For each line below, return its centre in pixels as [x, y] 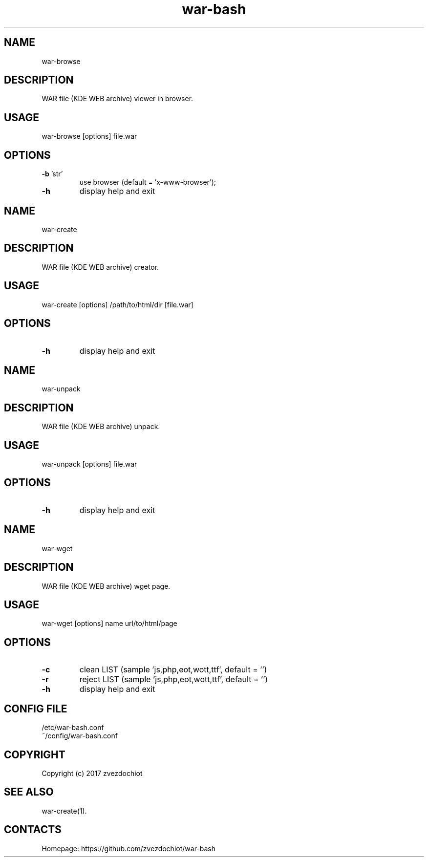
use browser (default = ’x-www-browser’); [148, 182]
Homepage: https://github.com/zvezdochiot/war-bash [129, 848]
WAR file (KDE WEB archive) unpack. [101, 427]
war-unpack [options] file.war [89, 464]
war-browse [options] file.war [89, 136]
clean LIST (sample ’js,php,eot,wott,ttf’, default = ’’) [173, 670]
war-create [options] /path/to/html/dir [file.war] [118, 304]
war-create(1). [64, 811]
